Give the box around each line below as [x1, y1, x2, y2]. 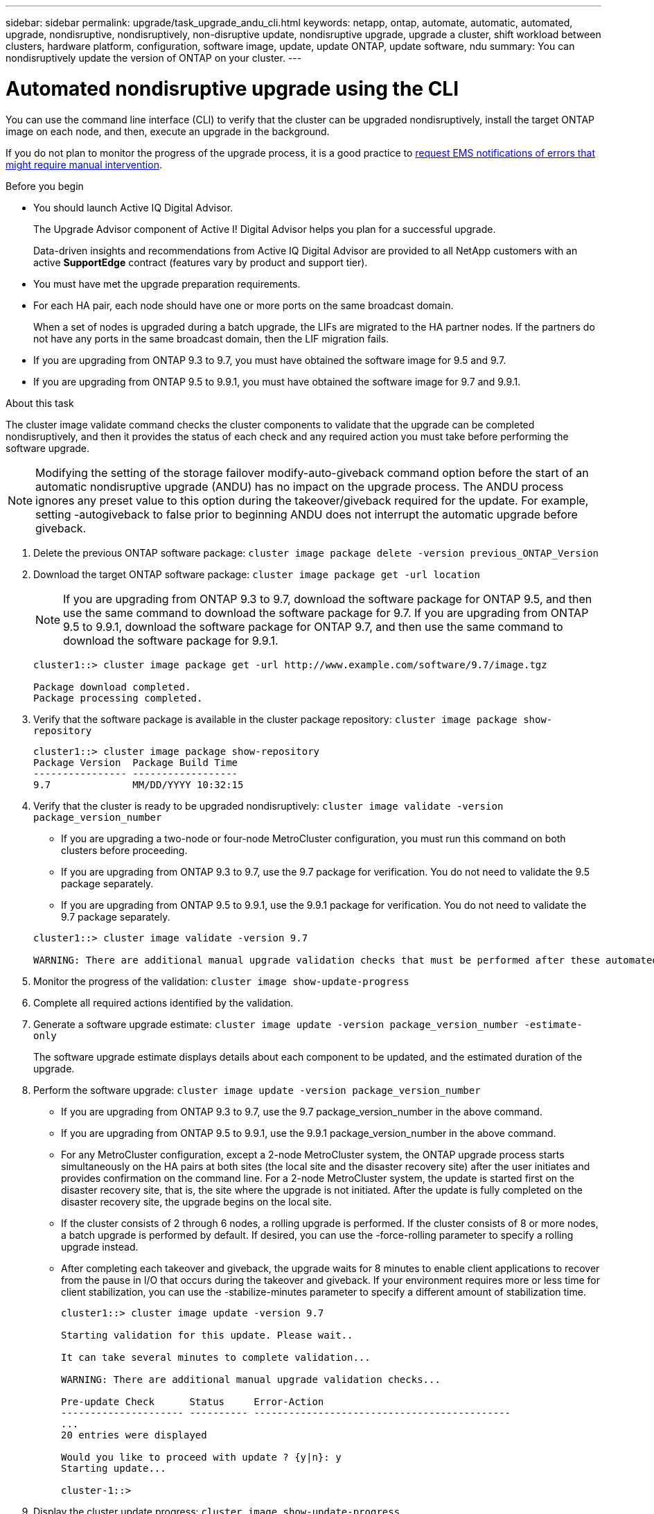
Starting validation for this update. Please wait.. [61, 1329, 353, 1341]
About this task [6, 397, 74, 409]
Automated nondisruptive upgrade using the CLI [6, 76, 459, 101]
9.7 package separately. [61, 910, 170, 923]
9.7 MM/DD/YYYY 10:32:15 [33, 778, 244, 790]
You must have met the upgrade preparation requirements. [33, 277, 301, 290]
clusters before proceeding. [61, 844, 188, 856]
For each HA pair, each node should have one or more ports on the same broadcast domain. [33, 299, 454, 311]
